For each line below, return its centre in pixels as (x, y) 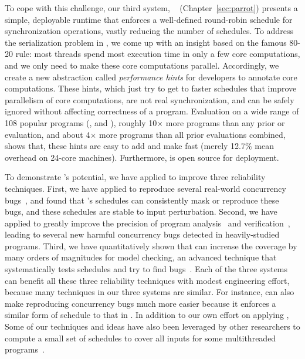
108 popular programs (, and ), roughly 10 (81, 122)
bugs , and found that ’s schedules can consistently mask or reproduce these (142, 200)
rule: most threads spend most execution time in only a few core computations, (158, 54)
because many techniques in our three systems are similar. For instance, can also (150, 292)
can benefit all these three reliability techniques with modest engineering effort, (147, 280)
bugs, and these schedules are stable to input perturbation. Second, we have (141, 211)
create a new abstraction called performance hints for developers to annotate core (151, 77)
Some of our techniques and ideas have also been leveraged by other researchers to (152, 326)
